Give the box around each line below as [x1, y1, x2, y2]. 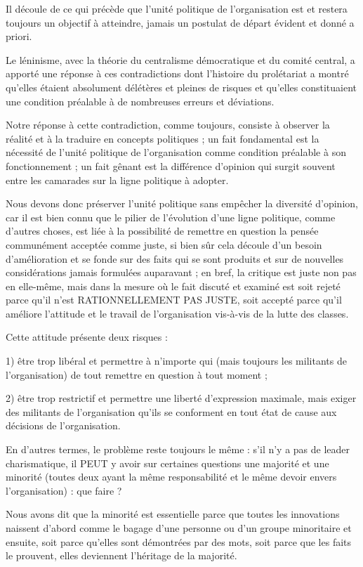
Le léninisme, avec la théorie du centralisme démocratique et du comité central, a [6, 52, 355, 67]
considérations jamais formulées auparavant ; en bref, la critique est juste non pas [6, 265, 357, 280]
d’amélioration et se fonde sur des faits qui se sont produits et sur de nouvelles [6, 251, 344, 266]
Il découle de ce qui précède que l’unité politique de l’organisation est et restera [6, 1, 348, 15]
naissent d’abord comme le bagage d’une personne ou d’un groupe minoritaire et [6, 521, 352, 535]
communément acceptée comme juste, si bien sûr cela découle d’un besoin [6, 237, 322, 252]
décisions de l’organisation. [6, 418, 121, 433]
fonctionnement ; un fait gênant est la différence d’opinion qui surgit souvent [6, 158, 336, 173]
